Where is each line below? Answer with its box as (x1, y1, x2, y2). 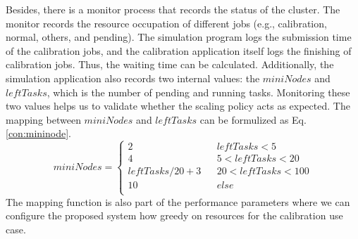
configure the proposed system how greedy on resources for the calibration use (6, 208, 343, 223)
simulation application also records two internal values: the (6, 70, 260, 85)
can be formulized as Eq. (199, 112, 307, 127)
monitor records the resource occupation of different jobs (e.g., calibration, (6, 15, 327, 30)
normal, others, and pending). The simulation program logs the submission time (6, 30, 352, 44)
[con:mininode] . (6, 126, 71, 141)
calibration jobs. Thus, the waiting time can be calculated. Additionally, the (6, 57, 334, 72)
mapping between (6, 112, 81, 127)
